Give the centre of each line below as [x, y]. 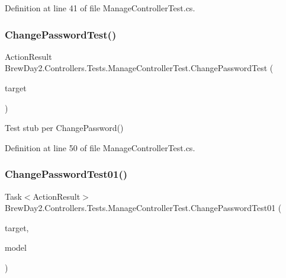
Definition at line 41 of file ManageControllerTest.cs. [100, 8]
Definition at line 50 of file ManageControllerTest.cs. [100, 147]
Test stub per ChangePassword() [64, 128]
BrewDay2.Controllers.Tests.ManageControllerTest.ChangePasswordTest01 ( [143, 208]
